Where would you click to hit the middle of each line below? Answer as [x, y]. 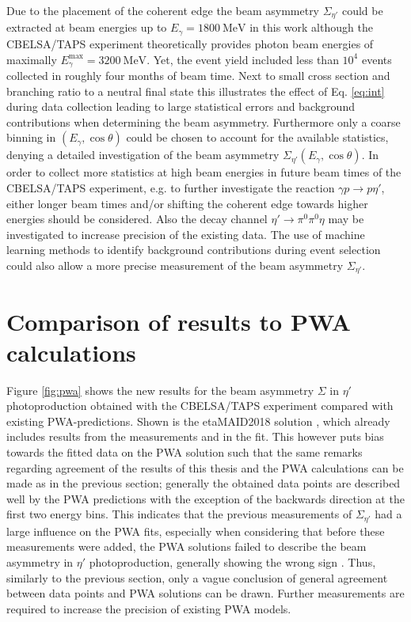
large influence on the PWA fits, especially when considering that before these [196, 531]
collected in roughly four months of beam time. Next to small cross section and [198, 75]
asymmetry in [40, 562]
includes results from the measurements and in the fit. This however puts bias [195, 436]
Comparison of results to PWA [179, 321]
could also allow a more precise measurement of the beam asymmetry [175, 265]
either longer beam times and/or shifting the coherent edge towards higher [187, 203]
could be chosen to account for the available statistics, [257, 137]
